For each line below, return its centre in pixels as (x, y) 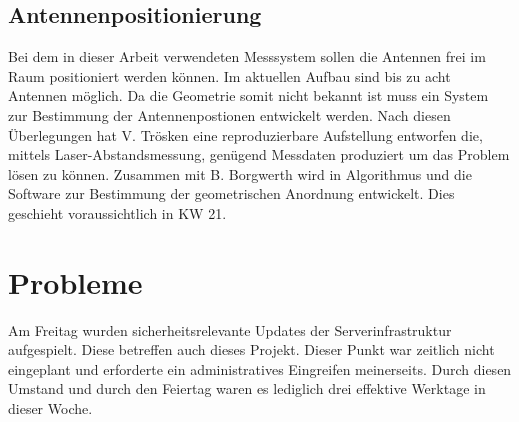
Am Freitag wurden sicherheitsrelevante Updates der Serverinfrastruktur (230, 329)
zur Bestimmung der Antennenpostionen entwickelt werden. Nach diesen (229, 114)
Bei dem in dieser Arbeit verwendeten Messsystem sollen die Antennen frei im (247, 56)
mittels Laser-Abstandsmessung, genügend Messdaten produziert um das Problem (259, 154)
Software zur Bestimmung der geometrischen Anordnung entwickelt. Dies (231, 193)
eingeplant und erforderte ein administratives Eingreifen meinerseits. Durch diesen (260, 368)
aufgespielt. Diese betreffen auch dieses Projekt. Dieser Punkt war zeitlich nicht (251, 349)
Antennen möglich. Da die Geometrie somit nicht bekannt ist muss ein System (248, 95)
